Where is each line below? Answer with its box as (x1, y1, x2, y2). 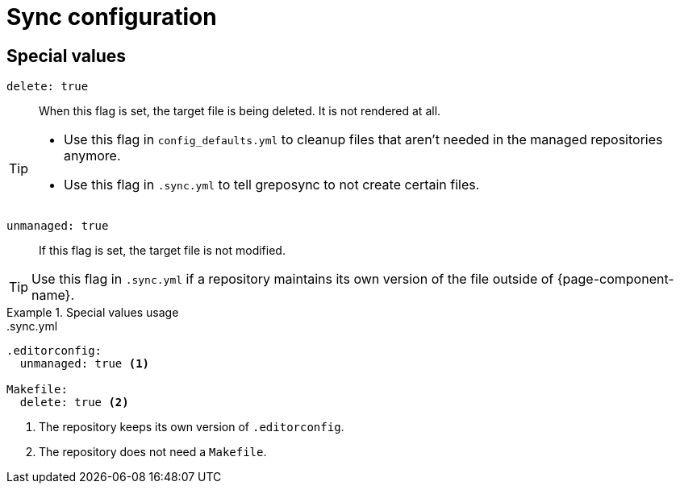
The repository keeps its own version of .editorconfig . (39, 420, 344, 434)
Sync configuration (6, 3, 217, 31)
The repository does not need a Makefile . (39, 445, 267, 459)
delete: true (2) (19, 396, 129, 409)
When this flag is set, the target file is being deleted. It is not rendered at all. (39, 104, 441, 118)
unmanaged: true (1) (19, 357, 150, 371)
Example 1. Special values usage (6, 305, 179, 320)
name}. (31, 287, 75, 304)
